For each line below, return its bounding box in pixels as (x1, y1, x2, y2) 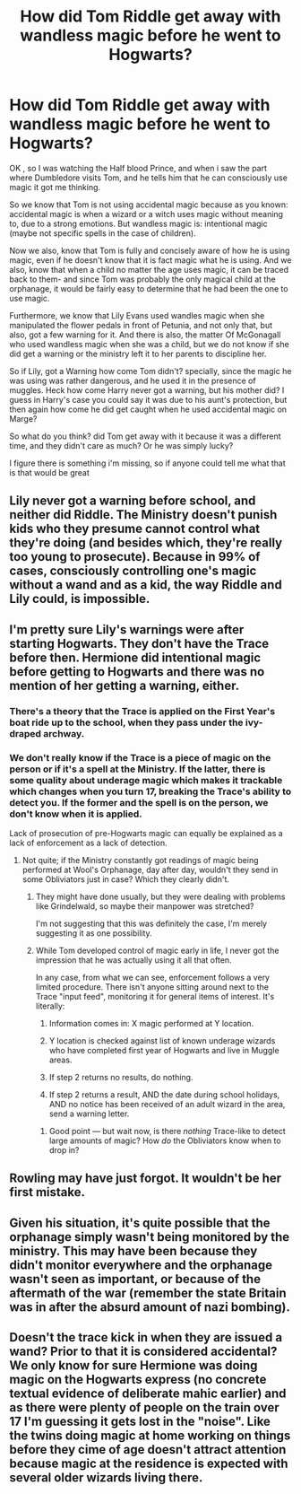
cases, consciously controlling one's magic (9, 564, 257, 579)
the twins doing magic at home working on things (9, 1428, 291, 1444)
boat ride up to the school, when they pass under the (9, 716, 244, 729)
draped (9, 727, 42, 739)
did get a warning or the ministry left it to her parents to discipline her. (9, 348, 267, 359)
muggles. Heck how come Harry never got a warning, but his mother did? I (9, 384, 285, 396)
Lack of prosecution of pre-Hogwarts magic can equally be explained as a (9, 827, 284, 838)
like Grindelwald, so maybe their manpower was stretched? (35, 900, 254, 912)
